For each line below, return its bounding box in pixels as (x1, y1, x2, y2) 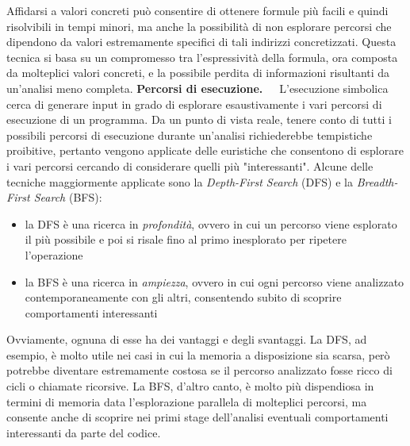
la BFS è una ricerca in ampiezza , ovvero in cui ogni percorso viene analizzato (25, 273, 404, 290)
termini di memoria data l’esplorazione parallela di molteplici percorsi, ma (6, 393, 367, 409)
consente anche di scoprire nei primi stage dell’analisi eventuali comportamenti (6, 409, 389, 425)
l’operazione (25, 246, 83, 263)
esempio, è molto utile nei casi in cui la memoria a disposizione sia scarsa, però (6, 346, 390, 363)
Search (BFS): (33, 189, 102, 206)
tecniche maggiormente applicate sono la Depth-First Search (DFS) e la (6, 173, 353, 190)
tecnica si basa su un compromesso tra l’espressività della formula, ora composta (6, 48, 398, 65)
